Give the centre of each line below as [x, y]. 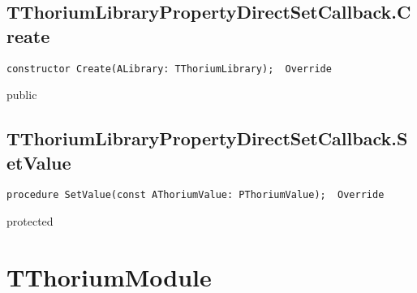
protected [30, 221]
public [22, 95]
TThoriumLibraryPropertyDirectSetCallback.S [207, 138]
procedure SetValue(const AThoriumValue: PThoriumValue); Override [196, 195]
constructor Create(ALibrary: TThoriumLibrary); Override [169, 69]
